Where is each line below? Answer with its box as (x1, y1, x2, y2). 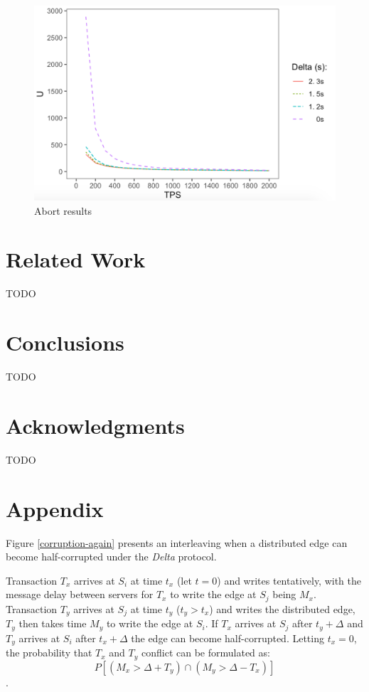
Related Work (6, 245, 146, 274)
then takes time (18, 616, 87, 631)
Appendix (6, 494, 104, 523)
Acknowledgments (6, 410, 185, 440)
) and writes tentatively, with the (217, 573, 362, 587)
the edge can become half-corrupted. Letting (131, 630, 324, 645)
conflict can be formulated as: (141, 645, 270, 660)
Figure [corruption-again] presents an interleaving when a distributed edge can (6, 535, 348, 550)
